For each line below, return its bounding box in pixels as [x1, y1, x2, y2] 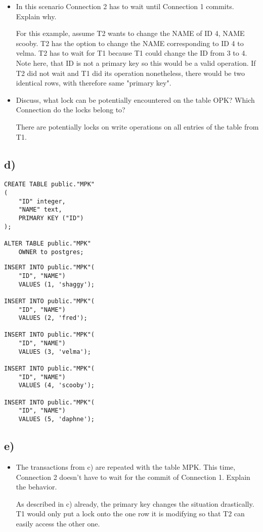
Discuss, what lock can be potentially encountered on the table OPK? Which [16, 94, 255, 105]
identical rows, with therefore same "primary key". [16, 77, 171, 88]
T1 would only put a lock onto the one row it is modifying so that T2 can [16, 508, 245, 519]
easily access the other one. [16, 518, 100, 528]
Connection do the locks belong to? [16, 104, 125, 115]
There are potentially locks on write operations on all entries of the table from [16, 121, 259, 132]
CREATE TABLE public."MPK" [4, 181, 95, 188]
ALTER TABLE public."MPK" [4, 239, 91, 247]
